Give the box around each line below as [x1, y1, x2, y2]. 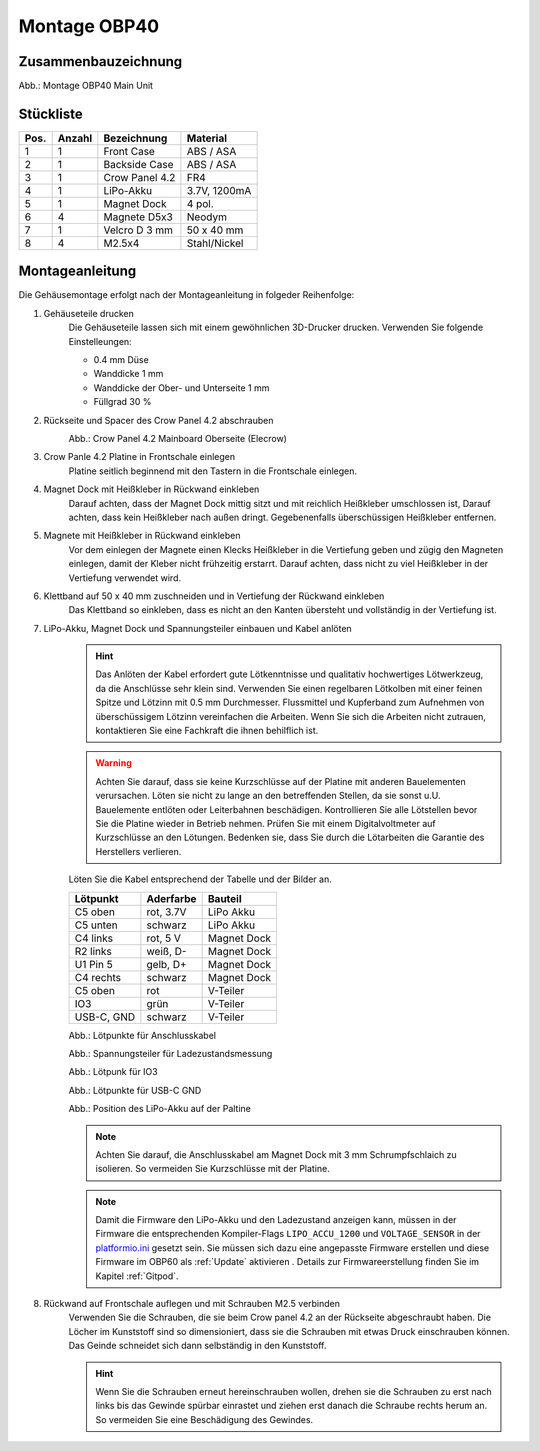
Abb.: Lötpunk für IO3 [68, 1066, 159, 1078]
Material [186, 131, 228, 145]
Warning [95, 757, 132, 769]
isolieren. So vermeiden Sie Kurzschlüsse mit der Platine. [95, 1163, 330, 1175]
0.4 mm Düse [93, 354, 149, 366]
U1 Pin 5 [74, 957, 114, 971]
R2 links [74, 944, 112, 958]
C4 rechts [74, 970, 122, 984]
